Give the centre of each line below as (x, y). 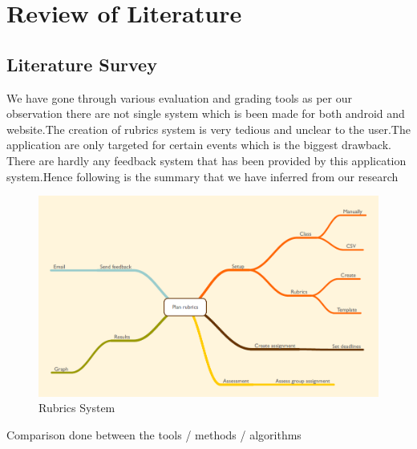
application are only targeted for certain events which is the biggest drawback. (199, 145)
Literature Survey (82, 64)
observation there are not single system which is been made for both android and (206, 113)
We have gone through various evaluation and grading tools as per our (179, 97)
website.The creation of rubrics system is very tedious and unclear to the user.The (208, 129)
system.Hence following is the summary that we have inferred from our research (202, 176)
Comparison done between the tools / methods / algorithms (154, 434)
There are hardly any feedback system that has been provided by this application (206, 160)
